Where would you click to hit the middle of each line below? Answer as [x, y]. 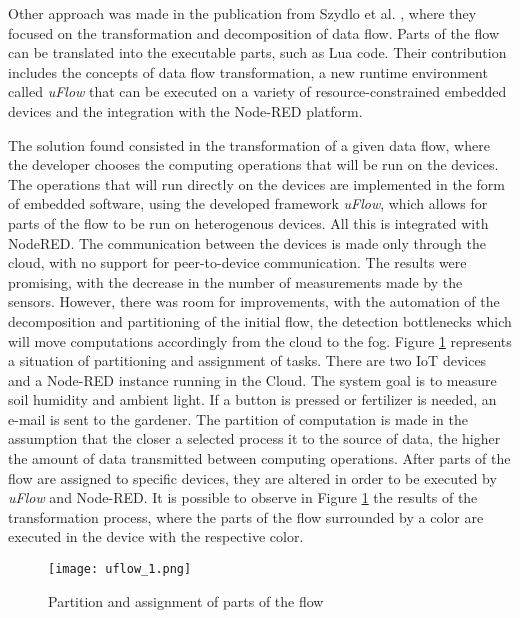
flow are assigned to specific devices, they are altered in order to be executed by [252, 477]
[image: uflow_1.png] [120, 569]
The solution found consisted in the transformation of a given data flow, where [249, 144]
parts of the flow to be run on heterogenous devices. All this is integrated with [248, 222]
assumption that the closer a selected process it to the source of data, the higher [254, 438]
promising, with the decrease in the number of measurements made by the [235, 281]
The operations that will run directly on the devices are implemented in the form [256, 183]
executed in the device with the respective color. [156, 536]
